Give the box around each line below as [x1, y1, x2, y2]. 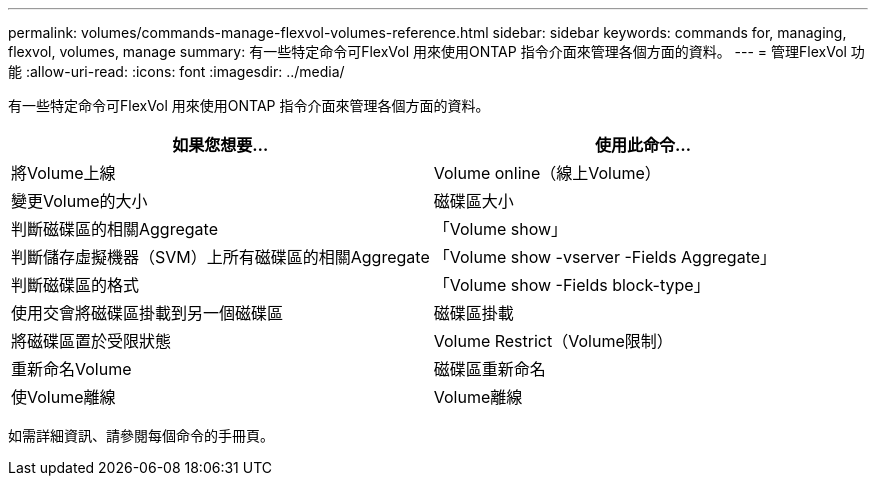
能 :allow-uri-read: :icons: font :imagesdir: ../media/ [8, 63, 345, 80]
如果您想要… [172, 135, 269, 155]
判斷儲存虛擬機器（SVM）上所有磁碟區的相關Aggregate [11, 247, 430, 267]
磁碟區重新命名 [433, 359, 546, 379]
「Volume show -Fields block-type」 [433, 275, 710, 295]
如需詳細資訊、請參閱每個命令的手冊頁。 [8, 427, 274, 444]
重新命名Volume [11, 359, 132, 379]
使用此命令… [595, 135, 692, 155]
